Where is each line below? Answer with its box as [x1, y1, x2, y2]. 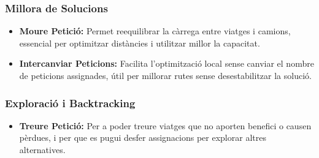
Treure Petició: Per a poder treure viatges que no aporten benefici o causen [19, 119, 312, 132]
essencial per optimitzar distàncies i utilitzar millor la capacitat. [19, 36, 260, 49]
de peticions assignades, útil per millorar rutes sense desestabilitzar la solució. [19, 69, 312, 81]
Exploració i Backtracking [5, 95, 136, 110]
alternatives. [19, 143, 66, 156]
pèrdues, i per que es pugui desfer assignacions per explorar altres [19, 131, 266, 144]
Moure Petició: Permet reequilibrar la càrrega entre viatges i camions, [19, 24, 291, 37]
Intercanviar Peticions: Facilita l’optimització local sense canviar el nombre [19, 57, 314, 70]
